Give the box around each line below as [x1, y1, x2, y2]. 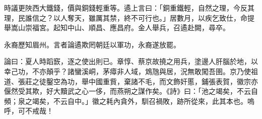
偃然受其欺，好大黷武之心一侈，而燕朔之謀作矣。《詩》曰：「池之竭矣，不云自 [4, 86, 258, 96]
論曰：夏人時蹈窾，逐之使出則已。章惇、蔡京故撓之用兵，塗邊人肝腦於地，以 [4, 56, 258, 67]
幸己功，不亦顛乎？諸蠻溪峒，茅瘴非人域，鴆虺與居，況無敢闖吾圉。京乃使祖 [4, 66, 258, 76]
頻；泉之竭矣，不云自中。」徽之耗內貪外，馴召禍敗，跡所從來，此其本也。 [4, 95, 247, 106]
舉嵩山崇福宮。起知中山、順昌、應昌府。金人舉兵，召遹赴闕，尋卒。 [4, 22, 230, 33]
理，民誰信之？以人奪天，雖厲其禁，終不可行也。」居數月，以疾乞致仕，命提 [4, 12, 254, 23]
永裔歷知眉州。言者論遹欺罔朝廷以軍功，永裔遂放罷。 [4, 39, 180, 49]
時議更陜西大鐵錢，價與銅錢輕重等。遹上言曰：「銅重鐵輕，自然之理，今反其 [4, 3, 254, 13]
